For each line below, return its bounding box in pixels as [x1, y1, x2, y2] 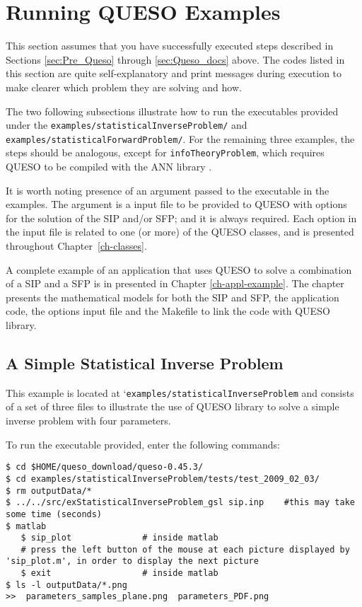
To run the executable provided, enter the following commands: [6, 437, 280, 451]
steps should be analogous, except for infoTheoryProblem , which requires [6, 145, 325, 160]
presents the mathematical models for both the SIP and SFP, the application [6, 289, 339, 304]
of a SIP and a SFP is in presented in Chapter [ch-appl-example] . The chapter [6, 276, 344, 291]
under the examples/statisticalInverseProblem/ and [6, 117, 247, 132]
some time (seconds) [6, 509, 103, 519]
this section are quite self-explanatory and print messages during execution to [6, 66, 342, 81]
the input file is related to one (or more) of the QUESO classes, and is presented [6, 224, 354, 239]
